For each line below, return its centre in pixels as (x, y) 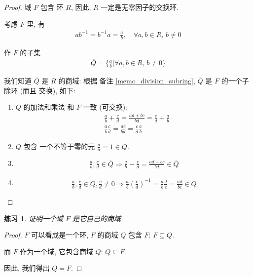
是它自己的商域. (98, 218)
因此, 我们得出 (27, 268)
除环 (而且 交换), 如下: (40, 90)
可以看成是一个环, (60, 235)
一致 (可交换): (105, 107)
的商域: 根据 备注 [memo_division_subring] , (127, 81)
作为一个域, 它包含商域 (56, 251)
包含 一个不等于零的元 (59, 146)
